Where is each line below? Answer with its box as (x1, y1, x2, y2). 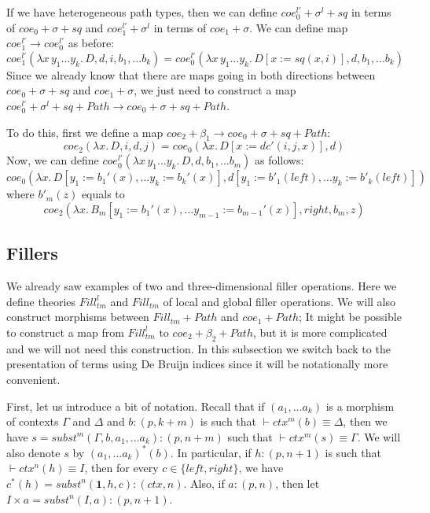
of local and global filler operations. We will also (163, 293, 396, 309)
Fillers (6, 241, 58, 265)
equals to (81, 186, 125, 202)
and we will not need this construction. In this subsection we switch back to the (6, 340, 391, 356)
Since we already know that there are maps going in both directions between (6, 66, 376, 83)
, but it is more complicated (253, 323, 388, 340)
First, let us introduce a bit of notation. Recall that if (6, 397, 265, 414)
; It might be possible (299, 308, 402, 325)
